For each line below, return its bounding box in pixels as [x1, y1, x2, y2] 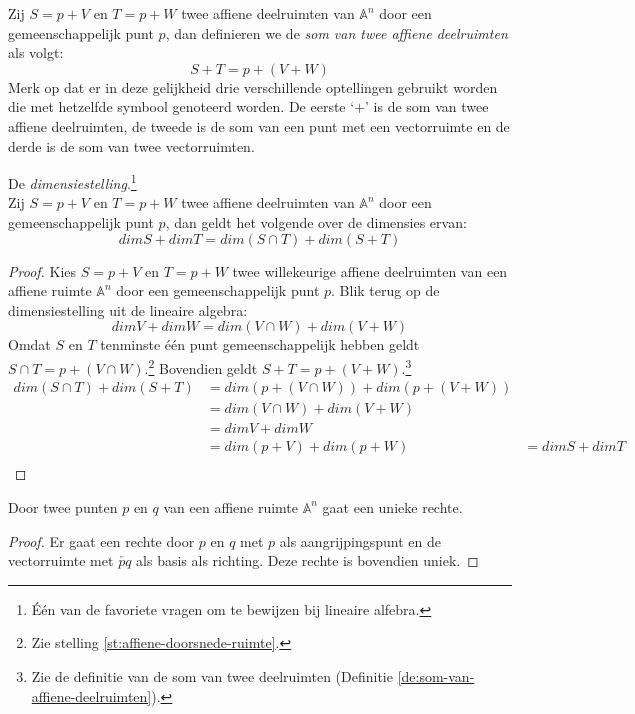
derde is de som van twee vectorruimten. [8, 135, 255, 156]
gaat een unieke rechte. [322, 496, 463, 517]
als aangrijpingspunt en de [279, 530, 442, 551]
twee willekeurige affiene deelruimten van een [232, 260, 508, 281]
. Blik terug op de [331, 280, 440, 301]
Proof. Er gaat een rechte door [8, 530, 195, 551]
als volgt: [8, 42, 64, 63]
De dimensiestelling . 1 [8, 170, 137, 193]
